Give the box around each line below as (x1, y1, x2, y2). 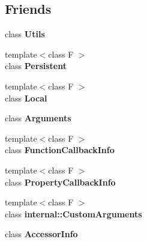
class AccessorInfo (5, 228, 78, 240)
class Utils (5, 28, 45, 40)
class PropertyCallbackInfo (5, 175, 116, 188)
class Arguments (5, 112, 71, 124)
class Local (5, 91, 47, 104)
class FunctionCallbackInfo (5, 144, 115, 156)
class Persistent (5, 59, 67, 72)
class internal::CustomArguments (5, 207, 142, 220)
